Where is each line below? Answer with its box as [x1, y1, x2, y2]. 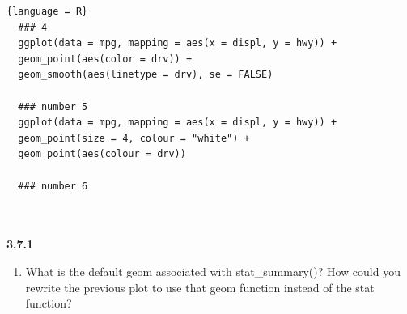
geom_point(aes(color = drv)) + [18, 53, 193, 65]
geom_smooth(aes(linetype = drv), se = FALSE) [18, 69, 273, 81]
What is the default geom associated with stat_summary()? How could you [25, 262, 401, 279]
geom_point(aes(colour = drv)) [18, 148, 186, 160]
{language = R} [6, 6, 88, 17]
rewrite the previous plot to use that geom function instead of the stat [25, 278, 375, 295]
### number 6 [18, 180, 88, 192]
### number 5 [18, 100, 88, 112]
